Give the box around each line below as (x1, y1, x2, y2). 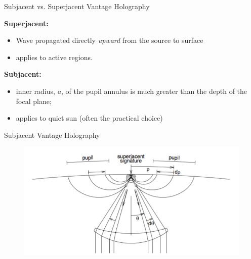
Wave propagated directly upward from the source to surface (16, 35, 203, 45)
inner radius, (16, 85, 55, 96)
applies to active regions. (16, 51, 93, 62)
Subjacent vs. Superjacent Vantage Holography (4, 1, 150, 11)
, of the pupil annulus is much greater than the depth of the (61, 85, 247, 96)
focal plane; (16, 95, 52, 106)
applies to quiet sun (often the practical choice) (16, 113, 163, 123)
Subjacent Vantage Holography (4, 129, 100, 140)
